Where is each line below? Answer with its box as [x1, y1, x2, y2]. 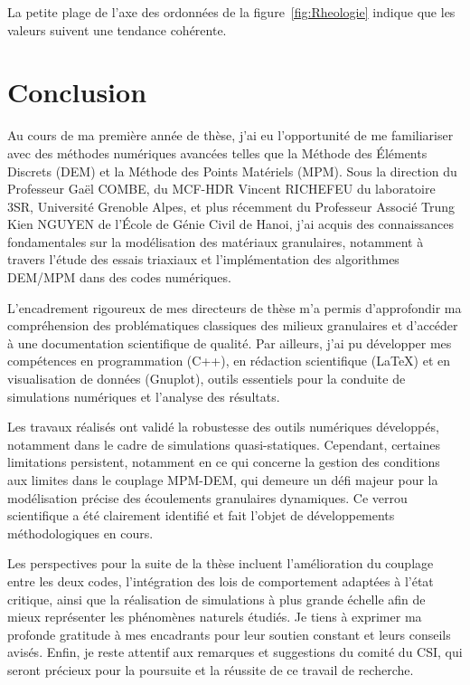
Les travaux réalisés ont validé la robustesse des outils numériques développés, [7, 417, 439, 436]
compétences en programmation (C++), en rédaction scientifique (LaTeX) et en [7, 351, 451, 370]
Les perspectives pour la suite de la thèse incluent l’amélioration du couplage [7, 554, 434, 573]
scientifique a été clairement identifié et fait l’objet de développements [7, 506, 395, 525]
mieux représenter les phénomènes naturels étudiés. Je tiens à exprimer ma [7, 607, 422, 626]
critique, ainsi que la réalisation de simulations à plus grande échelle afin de [7, 589, 426, 608]
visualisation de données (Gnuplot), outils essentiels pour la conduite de [7, 369, 406, 388]
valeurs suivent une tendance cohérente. [7, 20, 227, 39]
